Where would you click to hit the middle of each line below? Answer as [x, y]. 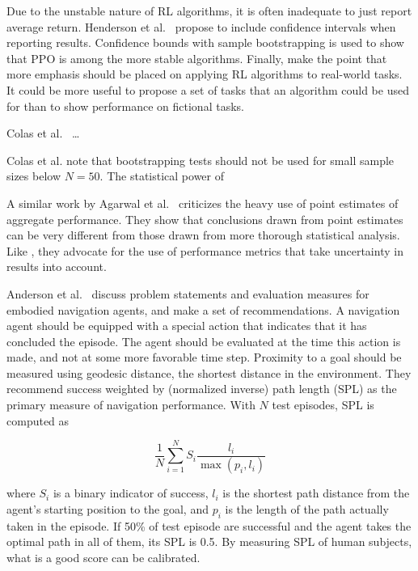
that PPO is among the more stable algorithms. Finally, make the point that [197, 58]
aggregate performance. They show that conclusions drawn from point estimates [205, 219]
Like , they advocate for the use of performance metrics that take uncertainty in [205, 250]
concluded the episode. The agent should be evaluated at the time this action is [204, 341]
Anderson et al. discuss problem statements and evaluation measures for [188, 293]
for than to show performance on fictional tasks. [125, 106]
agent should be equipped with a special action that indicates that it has [187, 326]
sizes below [34, 176]
